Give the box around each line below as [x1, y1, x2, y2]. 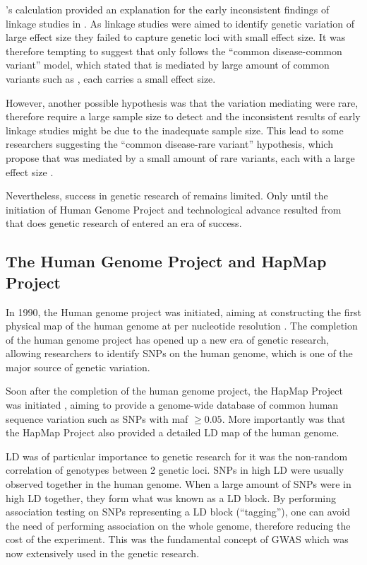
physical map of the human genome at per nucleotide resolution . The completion [6, 318, 358, 333]
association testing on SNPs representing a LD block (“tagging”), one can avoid [6, 504, 350, 519]
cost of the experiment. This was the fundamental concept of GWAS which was [6, 532, 349, 547]
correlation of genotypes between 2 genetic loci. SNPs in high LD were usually [6, 462, 344, 477]
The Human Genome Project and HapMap [6, 250, 327, 272]
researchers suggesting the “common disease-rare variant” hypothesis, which [6, 136, 333, 151]
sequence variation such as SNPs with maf [6, 411, 188, 426]
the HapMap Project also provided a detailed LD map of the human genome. [6, 425, 339, 440]
